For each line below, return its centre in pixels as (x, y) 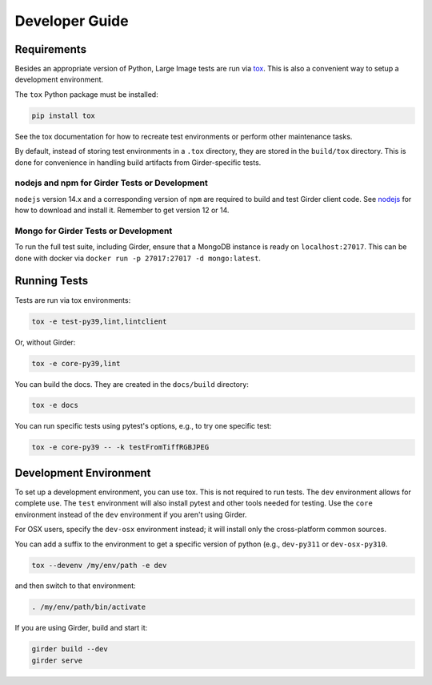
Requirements (51, 49)
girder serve (57, 660)
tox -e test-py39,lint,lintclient (99, 321)
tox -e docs (55, 405)
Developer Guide (72, 21)
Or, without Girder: (45, 342)
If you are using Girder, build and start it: (81, 628)
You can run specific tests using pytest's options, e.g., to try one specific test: (143, 426)
